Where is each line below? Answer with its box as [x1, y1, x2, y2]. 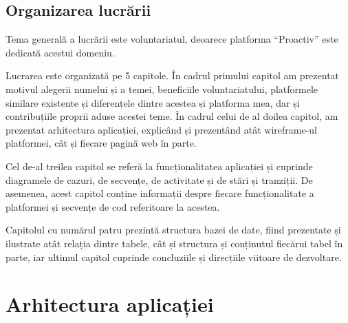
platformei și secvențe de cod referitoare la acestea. [6, 199, 220, 213]
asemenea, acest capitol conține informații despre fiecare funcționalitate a [6, 186, 314, 200]
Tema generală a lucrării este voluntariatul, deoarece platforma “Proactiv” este [6, 32, 338, 46]
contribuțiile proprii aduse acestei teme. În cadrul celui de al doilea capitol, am [6, 109, 338, 123]
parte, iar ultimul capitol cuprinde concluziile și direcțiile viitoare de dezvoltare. [6, 249, 342, 264]
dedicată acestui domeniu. [6, 45, 115, 59]
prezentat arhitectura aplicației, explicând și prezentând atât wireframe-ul [6, 122, 317, 136]
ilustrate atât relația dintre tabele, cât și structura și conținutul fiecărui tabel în [6, 236, 343, 250]
